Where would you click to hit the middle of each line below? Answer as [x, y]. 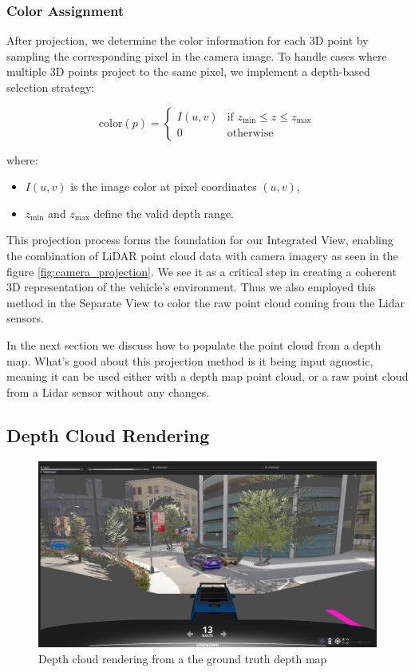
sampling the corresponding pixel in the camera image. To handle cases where [197, 55]
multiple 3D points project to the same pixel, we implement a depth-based [188, 71]
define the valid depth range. [164, 213]
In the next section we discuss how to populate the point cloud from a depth [194, 344]
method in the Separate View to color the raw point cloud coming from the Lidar [206, 302]
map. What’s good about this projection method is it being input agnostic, [190, 360]
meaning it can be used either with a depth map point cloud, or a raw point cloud [207, 376]
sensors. [25, 318]
